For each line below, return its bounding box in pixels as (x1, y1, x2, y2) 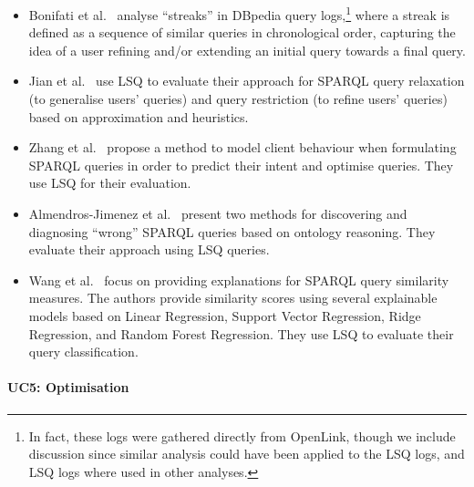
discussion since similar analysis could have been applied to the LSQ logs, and (28, 444, 465, 463)
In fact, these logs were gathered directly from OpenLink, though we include (28, 426, 456, 445)
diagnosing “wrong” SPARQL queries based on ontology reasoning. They (28, 222, 436, 241)
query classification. (28, 342, 139, 361)
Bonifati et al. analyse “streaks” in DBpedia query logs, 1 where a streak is (28, 3, 450, 24)
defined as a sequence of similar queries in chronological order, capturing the (28, 23, 456, 42)
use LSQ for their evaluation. (28, 173, 191, 192)
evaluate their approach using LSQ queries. (28, 240, 270, 259)
